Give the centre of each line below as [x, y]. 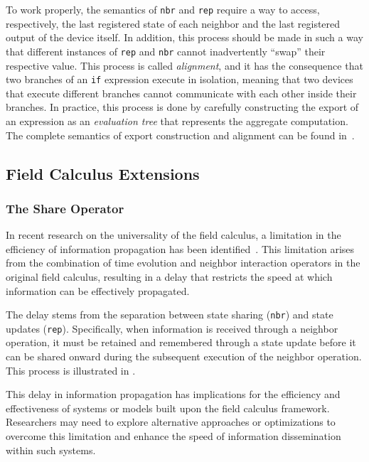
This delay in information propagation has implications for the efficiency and [173, 394]
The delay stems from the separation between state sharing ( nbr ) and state [170, 315]
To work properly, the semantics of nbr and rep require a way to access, [163, 9]
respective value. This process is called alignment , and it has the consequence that [184, 65]
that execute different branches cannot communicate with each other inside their [181, 93]
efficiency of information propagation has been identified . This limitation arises [180, 248]
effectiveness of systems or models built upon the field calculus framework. [168, 408]
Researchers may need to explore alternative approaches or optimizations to [171, 422]
